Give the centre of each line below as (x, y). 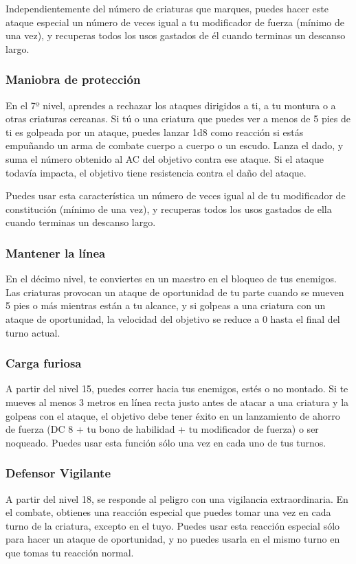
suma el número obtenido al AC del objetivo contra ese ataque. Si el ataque (165, 158)
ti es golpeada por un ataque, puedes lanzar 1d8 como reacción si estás (155, 132)
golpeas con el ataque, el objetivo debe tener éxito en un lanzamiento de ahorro (173, 415)
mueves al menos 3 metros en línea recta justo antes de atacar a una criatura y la (177, 402)
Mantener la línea (56, 252)
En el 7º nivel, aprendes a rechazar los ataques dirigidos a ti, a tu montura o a (171, 105)
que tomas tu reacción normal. (70, 552)
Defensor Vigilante (58, 473)
